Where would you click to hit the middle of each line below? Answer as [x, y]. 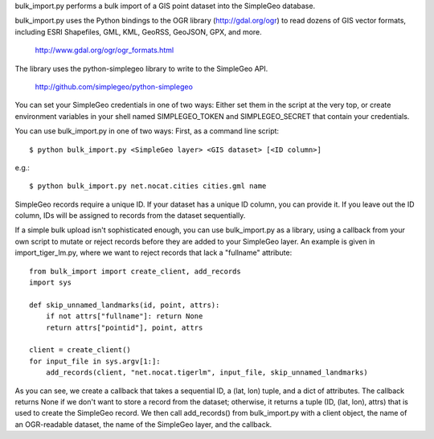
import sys [51, 283]
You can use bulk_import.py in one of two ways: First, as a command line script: [147, 131]
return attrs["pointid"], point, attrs [124, 327]
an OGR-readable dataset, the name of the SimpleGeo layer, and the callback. [143, 424]
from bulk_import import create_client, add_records [135, 271]
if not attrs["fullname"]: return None [124, 316]
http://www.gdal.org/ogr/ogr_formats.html [104, 50]
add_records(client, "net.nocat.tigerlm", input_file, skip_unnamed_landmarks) [207, 373]
